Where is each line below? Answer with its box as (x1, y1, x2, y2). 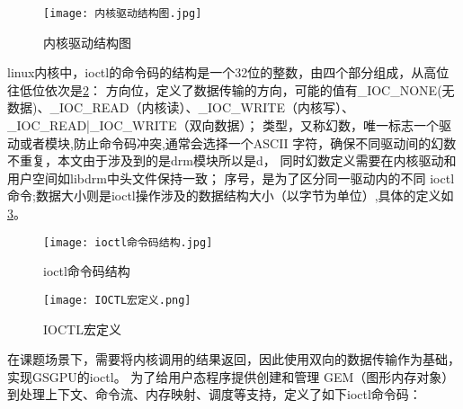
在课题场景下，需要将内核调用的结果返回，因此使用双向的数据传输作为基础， (7, 350, 460, 369)
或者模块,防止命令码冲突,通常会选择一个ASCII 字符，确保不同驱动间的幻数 (19, 133, 457, 152)
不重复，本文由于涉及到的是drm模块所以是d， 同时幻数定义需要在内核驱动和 (7, 151, 457, 170)
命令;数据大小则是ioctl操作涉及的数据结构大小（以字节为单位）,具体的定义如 (7, 186, 454, 205)
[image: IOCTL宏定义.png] (43, 293, 191, 307)
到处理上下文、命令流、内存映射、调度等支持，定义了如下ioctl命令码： (7, 385, 422, 404)
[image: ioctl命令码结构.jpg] (43, 236, 213, 249)
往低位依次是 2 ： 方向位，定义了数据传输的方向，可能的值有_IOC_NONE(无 (7, 80, 455, 99)
